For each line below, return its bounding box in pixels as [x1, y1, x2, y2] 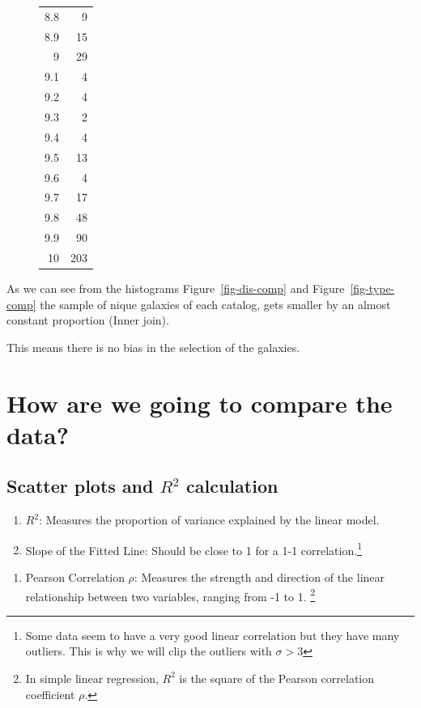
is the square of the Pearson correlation [179, 669, 375, 686]
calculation [186, 473, 279, 498]
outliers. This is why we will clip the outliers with [25, 642, 272, 659]
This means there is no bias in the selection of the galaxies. [6, 338, 300, 355]
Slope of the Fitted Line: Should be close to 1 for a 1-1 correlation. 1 [25, 539, 362, 558]
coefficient [25, 685, 75, 702]
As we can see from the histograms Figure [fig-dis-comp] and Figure [6, 279, 345, 296]
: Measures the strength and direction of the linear [134, 568, 385, 585]
